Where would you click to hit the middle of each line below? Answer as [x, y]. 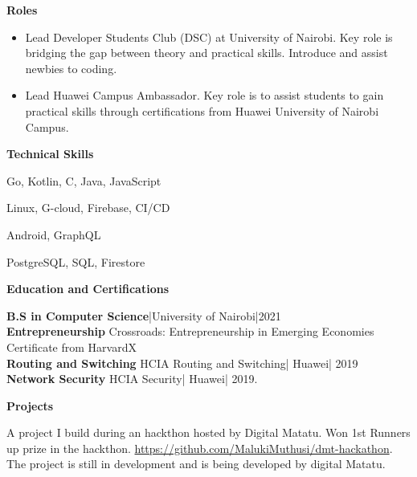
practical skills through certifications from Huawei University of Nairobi [202, 110]
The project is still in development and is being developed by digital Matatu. [196, 464]
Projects [30, 405]
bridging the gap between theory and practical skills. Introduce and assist [206, 53]
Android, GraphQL [54, 234]
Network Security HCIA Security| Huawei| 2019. [132, 379]
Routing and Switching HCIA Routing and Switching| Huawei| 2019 [182, 363]
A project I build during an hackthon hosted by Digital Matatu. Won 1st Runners [208, 432]
